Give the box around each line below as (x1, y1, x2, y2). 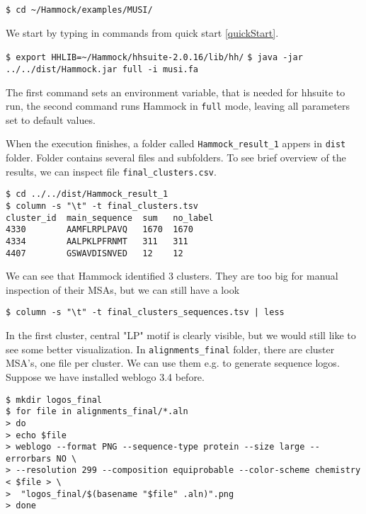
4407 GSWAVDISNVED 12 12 (6, 248, 183, 258)
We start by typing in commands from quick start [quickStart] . (6, 25, 279, 40)
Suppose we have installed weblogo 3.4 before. (6, 369, 205, 384)
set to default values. (6, 112, 96, 127)
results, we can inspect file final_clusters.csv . (6, 164, 217, 178)
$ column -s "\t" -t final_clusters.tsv (6, 200, 199, 211)
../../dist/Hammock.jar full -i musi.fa (6, 64, 199, 74)
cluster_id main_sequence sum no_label (6, 212, 214, 223)
